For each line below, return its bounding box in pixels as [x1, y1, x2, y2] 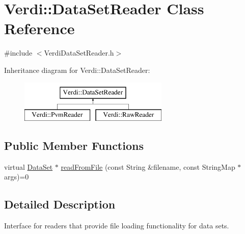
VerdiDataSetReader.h [44, 47, 114, 58]
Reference [4, 18, 75, 39]
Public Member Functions [4, 138, 144, 153]
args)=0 [4, 171, 29, 182]
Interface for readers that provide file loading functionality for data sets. [4, 220, 229, 231]
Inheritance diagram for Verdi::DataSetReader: [4, 64, 150, 75]
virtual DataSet [4, 161, 53, 172]
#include [4, 47, 33, 58]
